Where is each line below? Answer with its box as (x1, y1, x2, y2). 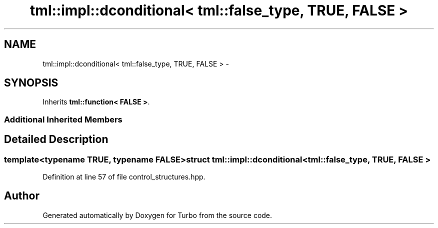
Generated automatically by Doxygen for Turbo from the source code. (42, 210, 272, 219)
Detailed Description (4, 133, 108, 146)
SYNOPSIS (4, 76, 58, 89)
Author (4, 189, 39, 202)
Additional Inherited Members (4, 114, 122, 124)
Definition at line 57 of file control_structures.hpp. (42, 172, 205, 181)
